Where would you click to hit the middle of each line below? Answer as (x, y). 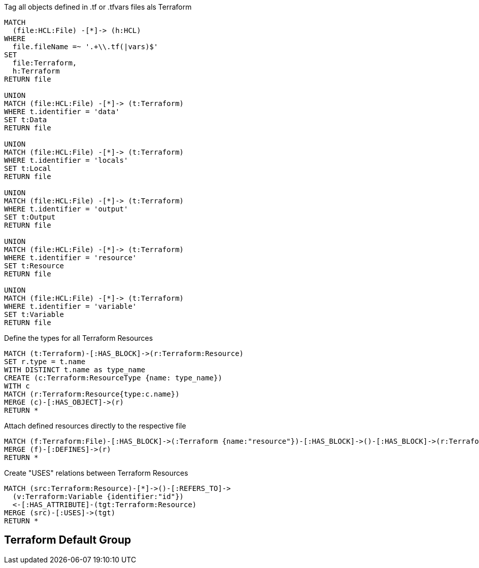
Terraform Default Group (68, 540)
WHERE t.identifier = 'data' (62, 112)
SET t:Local (28, 168)
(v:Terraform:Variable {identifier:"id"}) (98, 496)
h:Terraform (36, 71)
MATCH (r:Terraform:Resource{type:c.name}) (92, 394)
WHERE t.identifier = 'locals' (66, 160)
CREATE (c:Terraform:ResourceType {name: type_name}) (113, 378)
